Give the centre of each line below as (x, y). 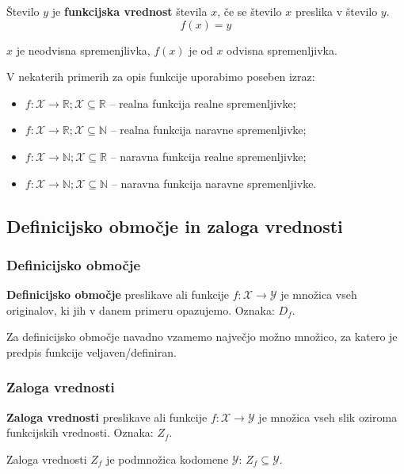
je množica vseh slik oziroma (328, 417)
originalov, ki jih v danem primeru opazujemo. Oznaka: (141, 310)
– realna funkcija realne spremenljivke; (203, 103)
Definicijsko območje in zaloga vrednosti (175, 226)
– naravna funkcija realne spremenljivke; (208, 156)
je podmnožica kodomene (168, 459)
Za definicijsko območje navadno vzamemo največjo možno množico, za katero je (202, 336)
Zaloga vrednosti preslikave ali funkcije (107, 417)
